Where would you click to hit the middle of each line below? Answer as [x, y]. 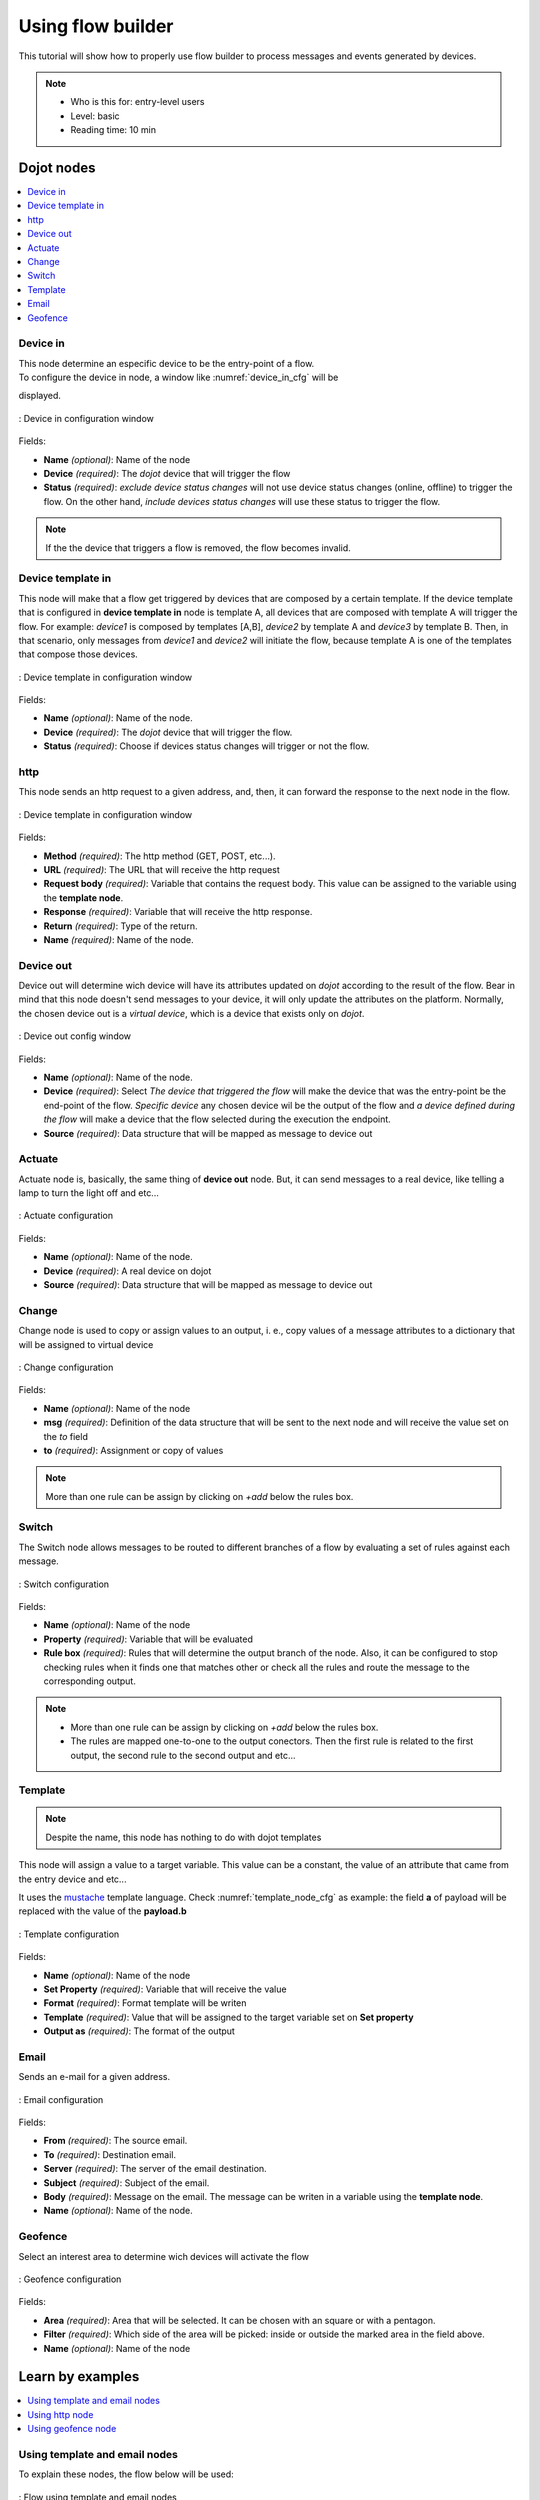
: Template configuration [69, 1934]
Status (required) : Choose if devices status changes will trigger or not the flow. [206, 746]
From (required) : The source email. [115, 2141]
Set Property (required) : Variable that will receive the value [165, 1989]
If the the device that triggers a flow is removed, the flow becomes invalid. [198, 547]
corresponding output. [90, 1681]
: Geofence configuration [70, 2279]
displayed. [40, 396]
